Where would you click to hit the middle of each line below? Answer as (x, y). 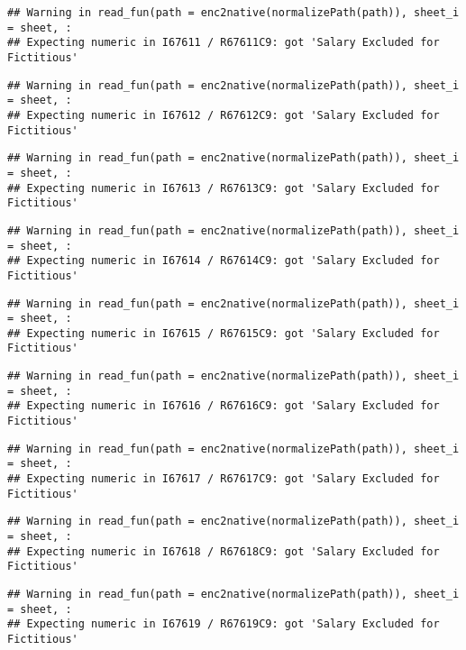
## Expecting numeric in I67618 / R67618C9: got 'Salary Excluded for (224, 551)
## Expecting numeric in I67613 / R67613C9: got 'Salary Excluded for (224, 188)
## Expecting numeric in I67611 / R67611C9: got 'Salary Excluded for (224, 43)
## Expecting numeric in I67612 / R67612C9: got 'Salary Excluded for (224, 115)
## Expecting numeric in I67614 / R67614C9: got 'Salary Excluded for (224, 261)
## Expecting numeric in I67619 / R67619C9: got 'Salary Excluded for (224, 624)
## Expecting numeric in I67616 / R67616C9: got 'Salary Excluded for (224, 406)
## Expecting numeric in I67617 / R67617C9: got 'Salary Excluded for (224, 479)
